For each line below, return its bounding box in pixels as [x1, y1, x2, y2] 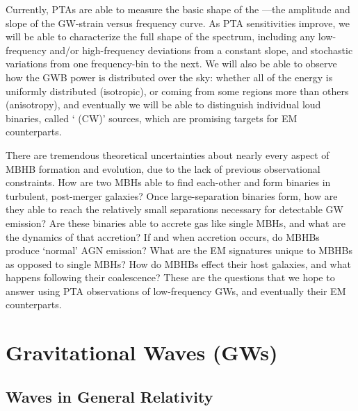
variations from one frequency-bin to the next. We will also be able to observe [6, 56, 337, 71]
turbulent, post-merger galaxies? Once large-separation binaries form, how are [6, 188, 338, 203]
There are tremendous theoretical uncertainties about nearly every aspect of [6, 147, 329, 162]
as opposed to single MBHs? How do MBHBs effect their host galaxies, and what [6, 256, 351, 271]
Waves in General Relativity [6, 385, 213, 407]
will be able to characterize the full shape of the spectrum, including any [6, 29, 316, 44]
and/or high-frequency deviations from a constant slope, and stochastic [49, 42, 353, 57]
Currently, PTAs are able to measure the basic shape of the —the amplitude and [6, 2, 350, 16]
